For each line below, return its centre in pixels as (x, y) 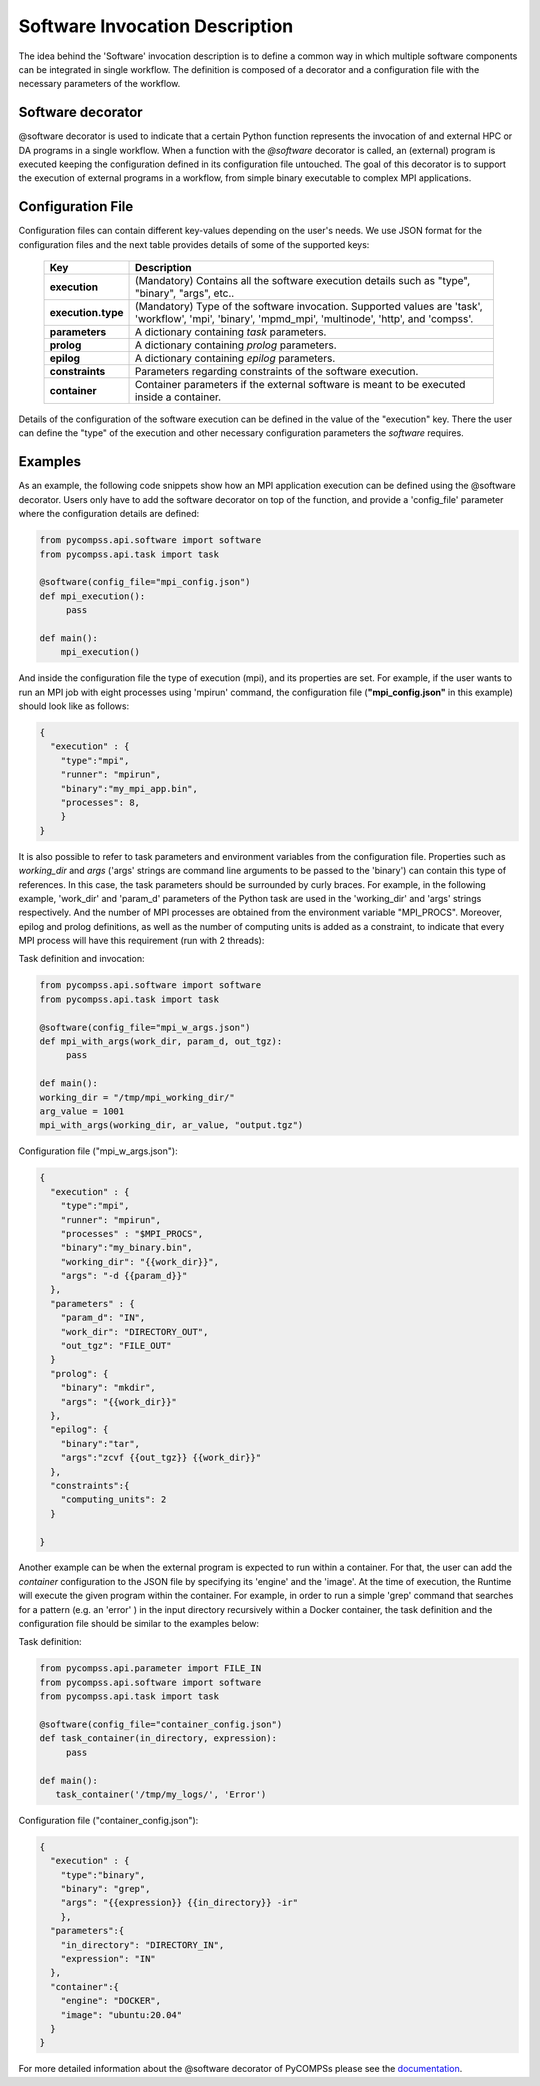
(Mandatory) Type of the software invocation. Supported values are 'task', (309, 307)
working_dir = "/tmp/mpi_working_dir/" (137, 1097)
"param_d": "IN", (103, 1318)
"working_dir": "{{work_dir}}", (140, 1261)
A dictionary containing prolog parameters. (236, 345)
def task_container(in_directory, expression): (158, 1738)
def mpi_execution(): (92, 596)
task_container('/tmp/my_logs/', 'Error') (161, 1794)
